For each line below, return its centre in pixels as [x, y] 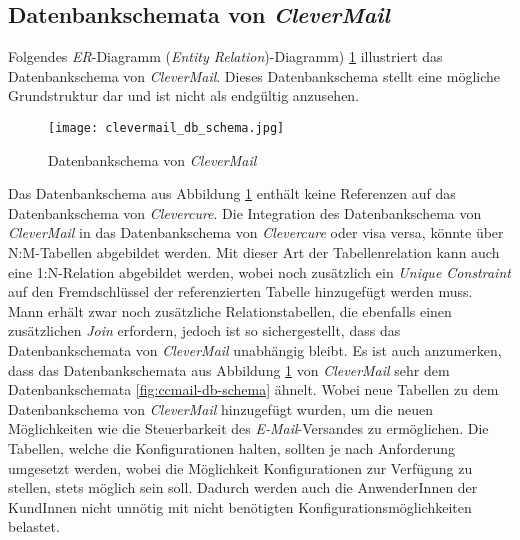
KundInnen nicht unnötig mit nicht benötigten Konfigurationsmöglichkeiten [240, 506]
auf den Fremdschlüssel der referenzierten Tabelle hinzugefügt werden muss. [240, 291]
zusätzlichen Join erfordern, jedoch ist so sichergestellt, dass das [204, 330]
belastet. [34, 526]
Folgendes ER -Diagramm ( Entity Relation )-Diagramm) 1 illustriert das [225, 56]
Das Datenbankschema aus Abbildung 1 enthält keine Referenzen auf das [232, 193]
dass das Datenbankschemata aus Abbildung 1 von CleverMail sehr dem [229, 369]
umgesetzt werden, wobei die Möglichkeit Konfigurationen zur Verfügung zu [240, 467]
